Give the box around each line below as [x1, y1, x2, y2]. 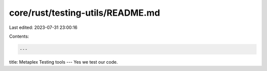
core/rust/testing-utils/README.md [9, 7, 160, 18]
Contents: [9, 33, 29, 39]
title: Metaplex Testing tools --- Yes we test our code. [9, 59, 118, 65]
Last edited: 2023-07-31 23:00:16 [9, 24, 78, 30]
